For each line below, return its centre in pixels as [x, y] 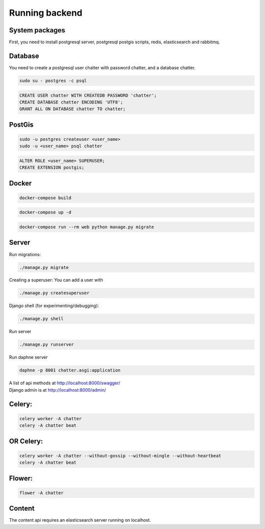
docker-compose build [45, 198]
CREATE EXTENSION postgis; [52, 168]
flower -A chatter [41, 493]
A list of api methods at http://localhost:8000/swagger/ [65, 383]
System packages [37, 30]
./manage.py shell [41, 319]
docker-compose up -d [45, 212]
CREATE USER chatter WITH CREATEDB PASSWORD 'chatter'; [88, 95]
